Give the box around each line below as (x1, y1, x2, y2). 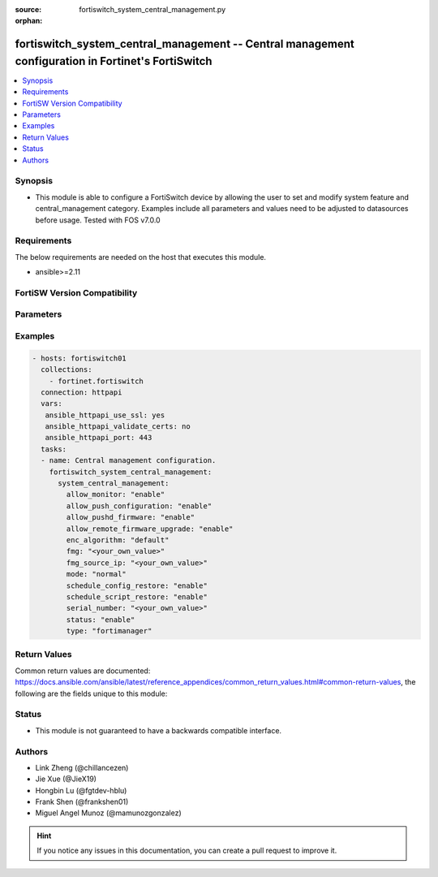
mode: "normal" (66, 569, 127, 579)
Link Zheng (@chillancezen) (35, 763, 129, 772)
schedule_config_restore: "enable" (66, 581, 208, 590)
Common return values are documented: (15, 666, 151, 676)
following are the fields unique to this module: (15, 689, 168, 698)
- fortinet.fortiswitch (49, 376, 144, 386)
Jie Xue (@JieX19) (35, 774, 97, 784)
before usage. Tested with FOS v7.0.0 (35, 215, 161, 225)
